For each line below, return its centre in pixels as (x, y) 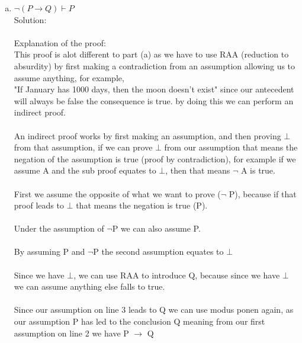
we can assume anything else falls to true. (89, 286)
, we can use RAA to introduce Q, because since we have (177, 275)
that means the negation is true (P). (142, 205)
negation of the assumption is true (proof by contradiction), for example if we (155, 158)
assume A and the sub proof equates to (85, 170)
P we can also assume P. (156, 228)
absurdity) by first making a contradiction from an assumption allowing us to (155, 65)
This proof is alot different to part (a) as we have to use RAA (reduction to (151, 54)
